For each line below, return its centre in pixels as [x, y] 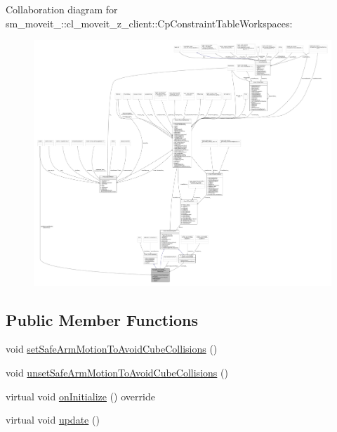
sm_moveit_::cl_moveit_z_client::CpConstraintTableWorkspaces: [149, 23]
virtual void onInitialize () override [80, 396]
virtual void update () [53, 420]
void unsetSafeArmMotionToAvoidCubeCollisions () [117, 372]
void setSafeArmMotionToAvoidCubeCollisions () [112, 349]
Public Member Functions [102, 319]
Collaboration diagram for [62, 9]
